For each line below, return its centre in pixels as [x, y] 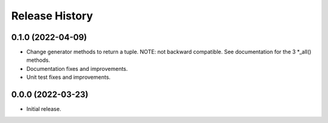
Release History [52, 16]
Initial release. [44, 109]
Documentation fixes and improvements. [77, 68]
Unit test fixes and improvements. [68, 77]
